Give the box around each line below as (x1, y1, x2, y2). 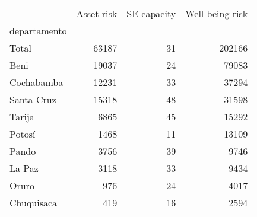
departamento (9, 24, 67, 37)
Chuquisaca (9, 196, 58, 209)
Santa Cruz (9, 92, 56, 106)
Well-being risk (185, 7, 248, 20)
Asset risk (76, 7, 118, 20)
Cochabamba (9, 75, 64, 89)
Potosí (9, 127, 36, 141)
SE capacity (126, 7, 176, 20)
